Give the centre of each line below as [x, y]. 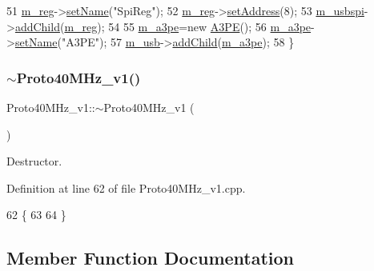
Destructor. [34, 161]
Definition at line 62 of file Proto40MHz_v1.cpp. [126, 187]
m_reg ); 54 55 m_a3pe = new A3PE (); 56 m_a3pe [188, 26]
